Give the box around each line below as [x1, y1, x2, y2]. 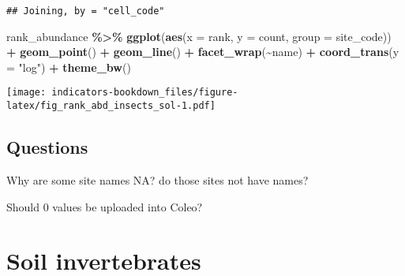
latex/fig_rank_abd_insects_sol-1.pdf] [6, 100, 216, 112]
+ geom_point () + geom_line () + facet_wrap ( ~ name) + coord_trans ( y [6, 43, 399, 60]
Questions [6, 135, 88, 159]
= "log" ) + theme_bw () [6, 58, 131, 75]
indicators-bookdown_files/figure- [51, 87, 238, 99]
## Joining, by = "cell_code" [6, 6, 165, 17]
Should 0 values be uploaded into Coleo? [6, 198, 203, 214]
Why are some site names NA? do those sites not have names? [6, 171, 309, 188]
